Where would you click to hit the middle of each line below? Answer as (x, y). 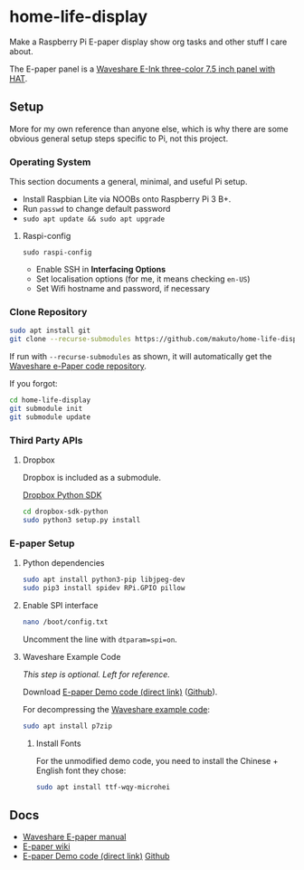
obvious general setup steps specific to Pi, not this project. (119, 139)
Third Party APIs (46, 440)
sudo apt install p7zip (67, 726)
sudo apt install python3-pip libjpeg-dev (104, 580)
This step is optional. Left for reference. (96, 674)
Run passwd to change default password (96, 209)
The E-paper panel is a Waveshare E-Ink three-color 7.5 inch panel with (142, 69)
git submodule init (46, 408)
